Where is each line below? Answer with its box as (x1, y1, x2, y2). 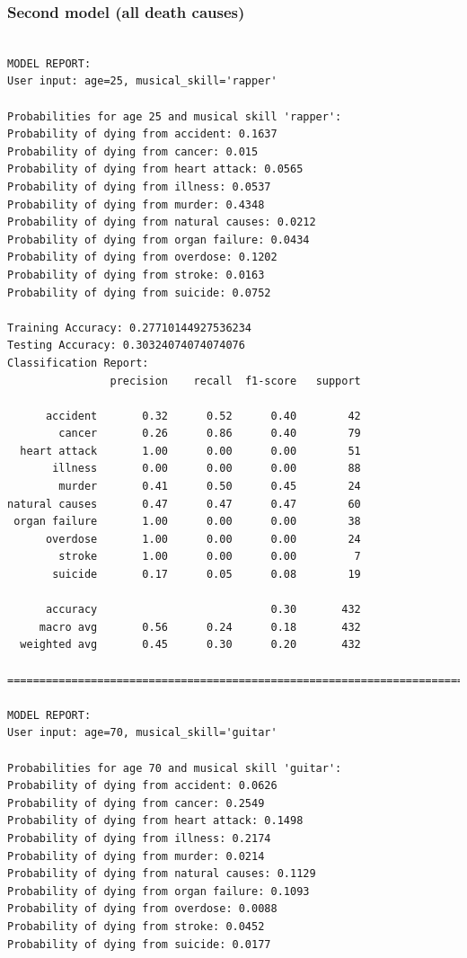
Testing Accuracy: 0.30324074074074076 (7, 339, 245, 352)
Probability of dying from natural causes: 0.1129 (7, 867, 316, 881)
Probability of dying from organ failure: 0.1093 (7, 884, 310, 898)
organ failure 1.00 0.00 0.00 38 (13, 515, 361, 528)
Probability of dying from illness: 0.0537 (7, 180, 271, 193)
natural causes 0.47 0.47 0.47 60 (7, 497, 361, 510)
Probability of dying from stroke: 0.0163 (7, 268, 265, 281)
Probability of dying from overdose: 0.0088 (7, 902, 278, 916)
